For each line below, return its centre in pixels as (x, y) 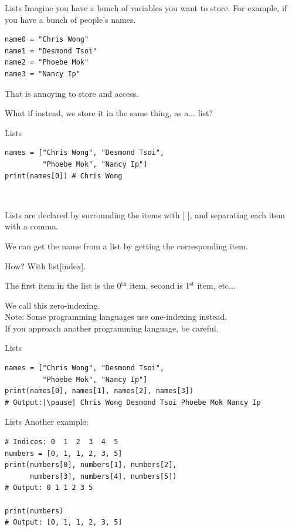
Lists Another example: (47, 422)
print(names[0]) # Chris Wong (64, 176)
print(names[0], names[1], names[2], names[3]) (99, 391)
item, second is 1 (160, 285)
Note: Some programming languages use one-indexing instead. (116, 317)
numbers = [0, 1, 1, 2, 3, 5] (64, 453)
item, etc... (216, 285)
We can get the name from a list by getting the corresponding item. (126, 246)
